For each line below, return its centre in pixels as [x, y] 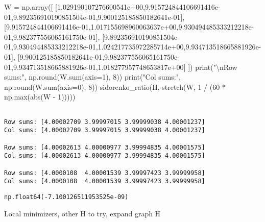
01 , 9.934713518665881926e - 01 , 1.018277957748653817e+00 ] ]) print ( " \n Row [121, 67]
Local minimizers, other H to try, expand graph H [82, 213]
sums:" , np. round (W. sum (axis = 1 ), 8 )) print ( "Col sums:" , [92, 77]
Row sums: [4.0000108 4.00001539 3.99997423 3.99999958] [105, 173]
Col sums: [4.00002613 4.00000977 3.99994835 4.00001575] [105, 156]
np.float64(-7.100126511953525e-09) [66, 197]
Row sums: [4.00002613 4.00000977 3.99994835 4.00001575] [105, 147]
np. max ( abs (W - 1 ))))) [40, 97]
